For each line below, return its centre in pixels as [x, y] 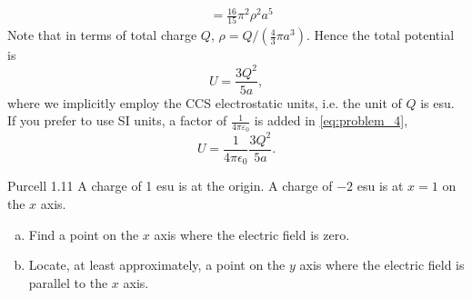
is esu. [437, 102]
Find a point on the [84, 234]
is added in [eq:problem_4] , [331, 120]
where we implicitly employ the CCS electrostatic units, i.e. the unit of [205, 102]
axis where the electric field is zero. [252, 234]
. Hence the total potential [380, 35]
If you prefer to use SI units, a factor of [117, 120]
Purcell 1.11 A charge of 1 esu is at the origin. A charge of [170, 186]
